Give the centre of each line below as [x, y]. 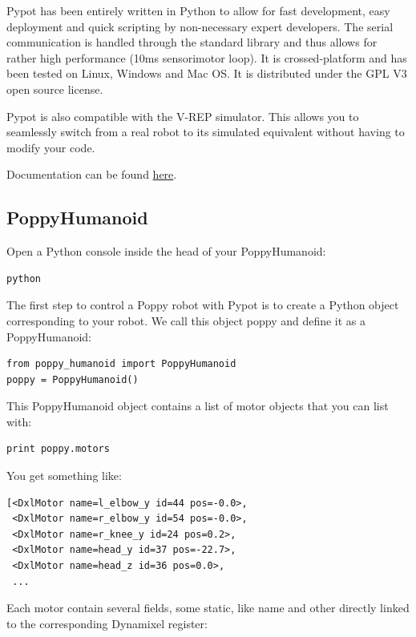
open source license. [55, 89]
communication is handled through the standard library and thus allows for [192, 42]
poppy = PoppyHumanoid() [73, 379]
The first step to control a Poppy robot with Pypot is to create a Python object [203, 305]
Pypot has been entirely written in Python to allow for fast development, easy [198, 10]
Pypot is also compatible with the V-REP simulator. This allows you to [183, 116]
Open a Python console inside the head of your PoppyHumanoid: [166, 251]
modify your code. [51, 147]
